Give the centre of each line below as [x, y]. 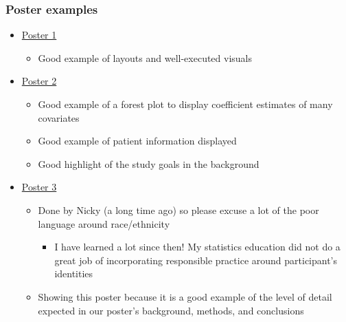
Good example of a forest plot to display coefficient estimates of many [185, 104]
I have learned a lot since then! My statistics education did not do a [197, 247]
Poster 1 [39, 35]
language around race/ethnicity [104, 223]
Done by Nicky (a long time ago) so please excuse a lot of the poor [178, 210]
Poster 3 [39, 187]
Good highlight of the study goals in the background [149, 163]
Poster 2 [39, 81]
